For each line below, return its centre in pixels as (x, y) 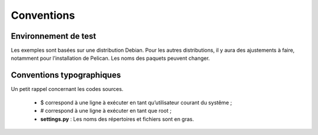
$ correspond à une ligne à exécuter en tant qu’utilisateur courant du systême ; (136, 102)
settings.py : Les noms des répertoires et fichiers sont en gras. (117, 119)
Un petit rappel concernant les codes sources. (67, 89)
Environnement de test (54, 36)
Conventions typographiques (66, 75)
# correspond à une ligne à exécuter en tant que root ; (106, 111)
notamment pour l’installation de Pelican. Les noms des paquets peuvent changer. (110, 58)
